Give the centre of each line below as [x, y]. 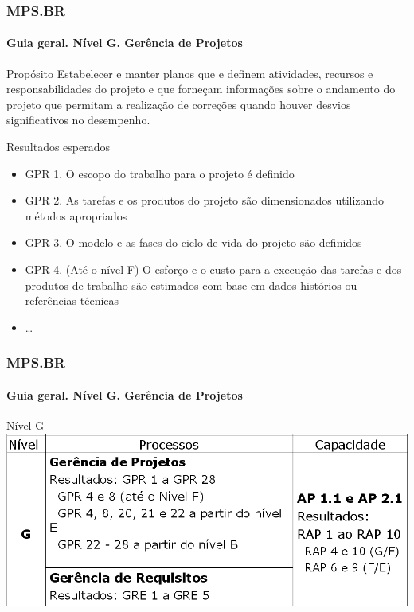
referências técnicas [72, 300]
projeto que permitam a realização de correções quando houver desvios [179, 104]
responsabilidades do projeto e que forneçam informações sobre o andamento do [201, 89]
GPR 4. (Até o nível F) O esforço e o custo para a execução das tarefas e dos [213, 269]
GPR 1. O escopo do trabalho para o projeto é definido [160, 173]
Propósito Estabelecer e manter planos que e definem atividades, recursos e [190, 73]
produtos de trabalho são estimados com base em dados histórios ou [191, 285]
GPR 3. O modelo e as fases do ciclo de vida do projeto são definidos [193, 242]
